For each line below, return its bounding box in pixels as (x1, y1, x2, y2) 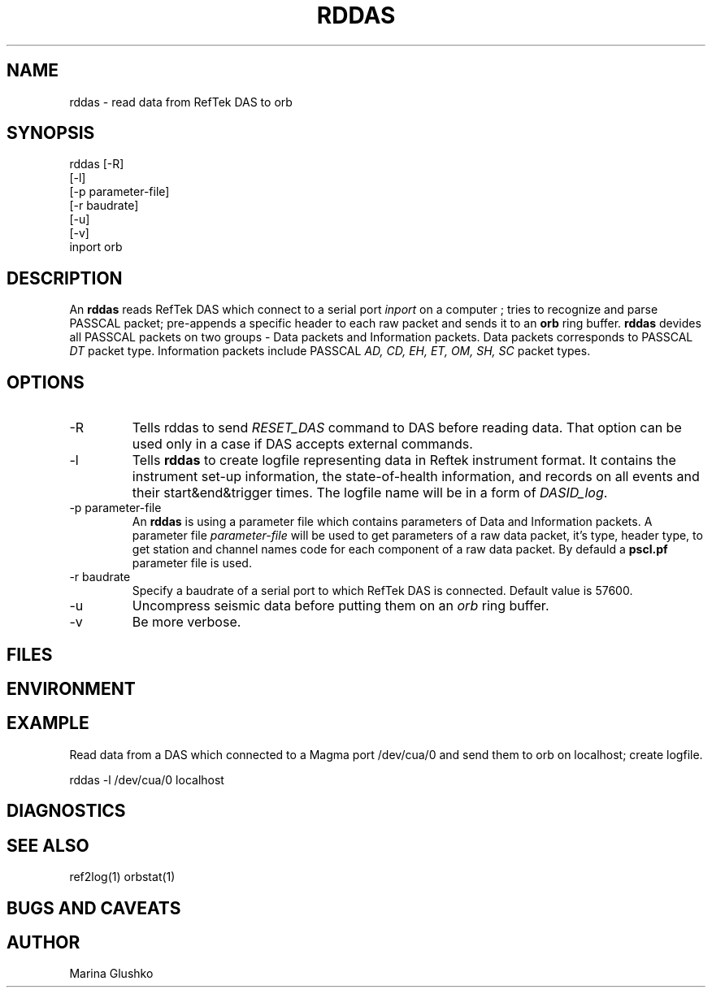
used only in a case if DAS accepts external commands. (132, 436, 473, 453)
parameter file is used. (132, 556, 252, 571)
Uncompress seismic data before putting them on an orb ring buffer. (132, 597, 549, 614)
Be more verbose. (132, 614, 241, 631)
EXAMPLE (7, 713, 89, 734)
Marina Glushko (69, 966, 154, 981)
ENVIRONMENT (7, 678, 136, 699)
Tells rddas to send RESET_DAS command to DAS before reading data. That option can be (132, 419, 682, 436)
